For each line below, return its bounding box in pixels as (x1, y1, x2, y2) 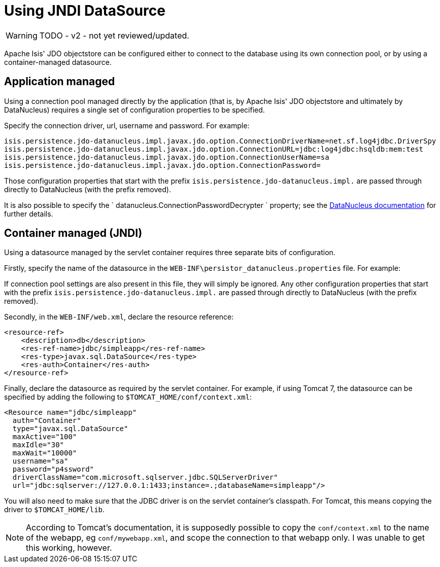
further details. (4, 209, 53, 218)
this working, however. (26, 543, 112, 553)
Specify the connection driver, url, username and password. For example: (4, 121, 250, 130)
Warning (6, 30, 38, 41)
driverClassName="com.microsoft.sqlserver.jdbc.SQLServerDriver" (12, 473, 278, 482)
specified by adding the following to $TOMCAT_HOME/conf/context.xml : (4, 393, 252, 402)
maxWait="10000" (12, 449, 77, 457)
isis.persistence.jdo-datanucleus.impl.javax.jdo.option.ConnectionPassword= (4, 161, 321, 169)
